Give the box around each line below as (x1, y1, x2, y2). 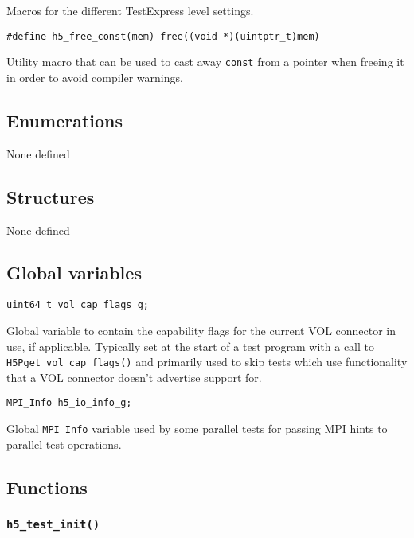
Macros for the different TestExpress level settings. (6, 2, 254, 18)
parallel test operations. (6, 435, 122, 452)
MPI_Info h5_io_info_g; (6, 397, 132, 409)
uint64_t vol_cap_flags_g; (6, 299, 149, 311)
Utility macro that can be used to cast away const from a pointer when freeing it (6, 53, 404, 70)
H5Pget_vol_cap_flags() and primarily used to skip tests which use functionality (6, 353, 408, 370)
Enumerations (6, 107, 123, 132)
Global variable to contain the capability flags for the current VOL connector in (6, 322, 396, 338)
